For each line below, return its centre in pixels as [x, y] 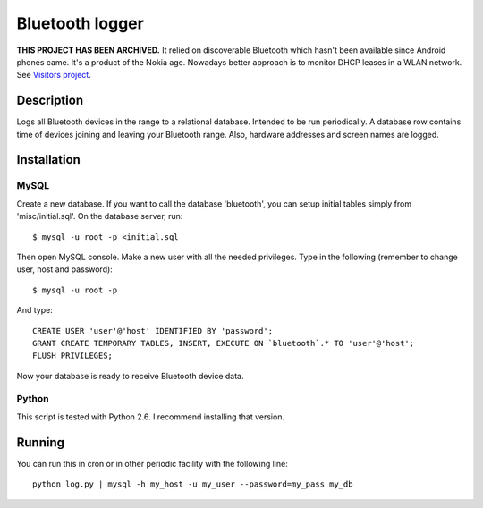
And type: [34, 310]
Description [50, 101]
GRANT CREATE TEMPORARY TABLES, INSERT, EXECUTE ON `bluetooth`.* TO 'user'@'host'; [224, 343]
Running [41, 442]
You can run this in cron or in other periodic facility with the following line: [152, 463]
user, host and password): [65, 269]
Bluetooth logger [80, 23]
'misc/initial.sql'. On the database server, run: [100, 216]
